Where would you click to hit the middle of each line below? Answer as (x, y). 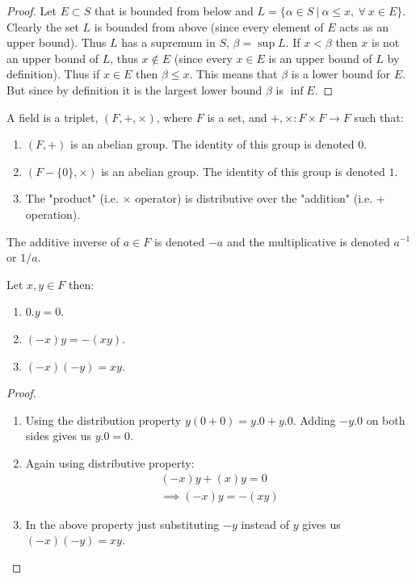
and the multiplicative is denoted (308, 241)
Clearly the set (43, 26)
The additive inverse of (63, 241)
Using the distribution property (103, 420)
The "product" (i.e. (72, 198)
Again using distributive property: (110, 462)
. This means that (233, 74)
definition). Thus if (53, 74)
